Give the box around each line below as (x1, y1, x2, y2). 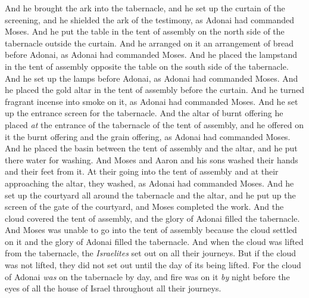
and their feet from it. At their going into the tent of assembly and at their (5, 165, 279, 178)
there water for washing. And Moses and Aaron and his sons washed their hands (5, 153, 298, 166)
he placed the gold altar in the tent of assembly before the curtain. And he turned (5, 83, 305, 96)
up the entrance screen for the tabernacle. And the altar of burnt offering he (5, 107, 283, 119)
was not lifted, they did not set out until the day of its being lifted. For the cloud (5, 259, 301, 271)
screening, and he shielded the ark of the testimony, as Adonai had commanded (5, 13, 295, 26)
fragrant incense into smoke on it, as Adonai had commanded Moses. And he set (5, 95, 298, 107)
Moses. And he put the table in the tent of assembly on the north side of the (5, 25, 285, 38)
